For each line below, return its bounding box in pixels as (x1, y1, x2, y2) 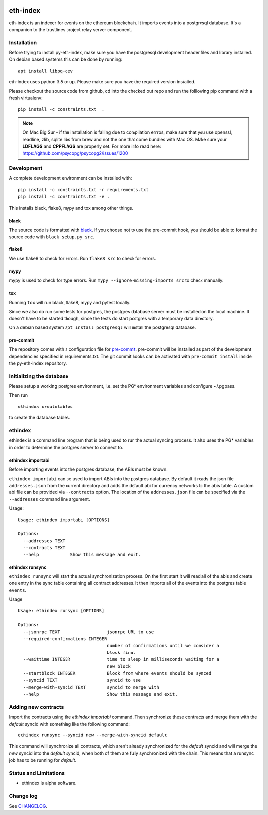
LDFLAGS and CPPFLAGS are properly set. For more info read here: (22, 143, 161, 149)
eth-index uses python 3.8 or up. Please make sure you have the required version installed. (9, 79, 196, 85)
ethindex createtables (18, 404, 73, 409)
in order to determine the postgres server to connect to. (9, 444, 124, 450)
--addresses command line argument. (9, 496, 90, 502)
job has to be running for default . (9, 757, 77, 763)
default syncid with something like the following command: (9, 721, 130, 727)
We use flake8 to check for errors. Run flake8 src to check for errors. (9, 255, 156, 261)
